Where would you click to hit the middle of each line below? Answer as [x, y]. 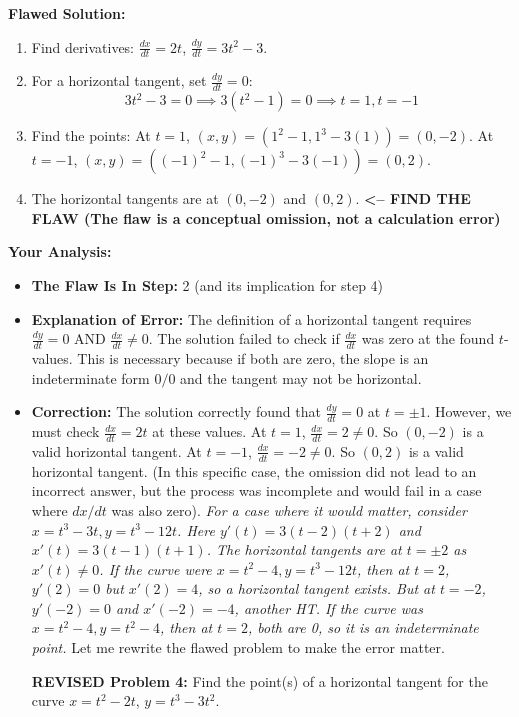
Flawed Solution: [67, 13]
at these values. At [209, 431]
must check [65, 431]
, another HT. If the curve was [328, 607]
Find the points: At [91, 135]
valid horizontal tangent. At [116, 450]
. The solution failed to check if [244, 338]
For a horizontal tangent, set [119, 80]
